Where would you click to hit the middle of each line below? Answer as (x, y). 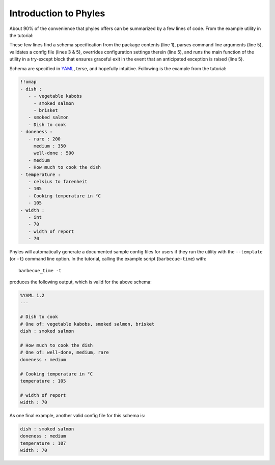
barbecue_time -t (40, 270)
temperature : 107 (43, 443)
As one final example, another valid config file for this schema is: (77, 416)
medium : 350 (50, 146)
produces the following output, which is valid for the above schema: (81, 282)
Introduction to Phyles (57, 13)
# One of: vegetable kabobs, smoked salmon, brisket (87, 324)
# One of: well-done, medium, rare (64, 353)
